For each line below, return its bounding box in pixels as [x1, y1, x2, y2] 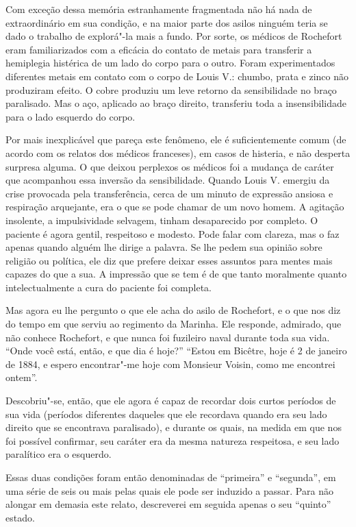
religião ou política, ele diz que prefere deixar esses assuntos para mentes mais [5, 253, 333, 267]
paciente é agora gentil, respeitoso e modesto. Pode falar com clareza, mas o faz [5, 226, 340, 241]
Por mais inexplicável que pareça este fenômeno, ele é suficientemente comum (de [5, 132, 346, 147]
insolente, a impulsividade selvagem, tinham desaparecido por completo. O [5, 212, 318, 227]
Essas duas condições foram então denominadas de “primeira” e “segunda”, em [5, 470, 336, 484]
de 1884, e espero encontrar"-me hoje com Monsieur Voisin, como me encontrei [5, 356, 335, 371]
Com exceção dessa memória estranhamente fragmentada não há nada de [5, 2, 312, 16]
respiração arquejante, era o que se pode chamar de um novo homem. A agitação [5, 199, 344, 214]
